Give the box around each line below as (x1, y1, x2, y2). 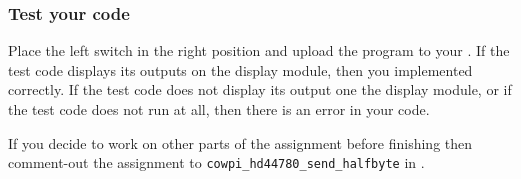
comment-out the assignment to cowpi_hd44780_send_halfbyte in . (8, 152, 425, 173)
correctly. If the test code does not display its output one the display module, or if (8, 79, 512, 100)
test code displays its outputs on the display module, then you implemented (8, 59, 473, 80)
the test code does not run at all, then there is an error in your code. (8, 99, 430, 119)
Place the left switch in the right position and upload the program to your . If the (8, 40, 510, 61)
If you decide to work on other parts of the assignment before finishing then (8, 132, 473, 153)
